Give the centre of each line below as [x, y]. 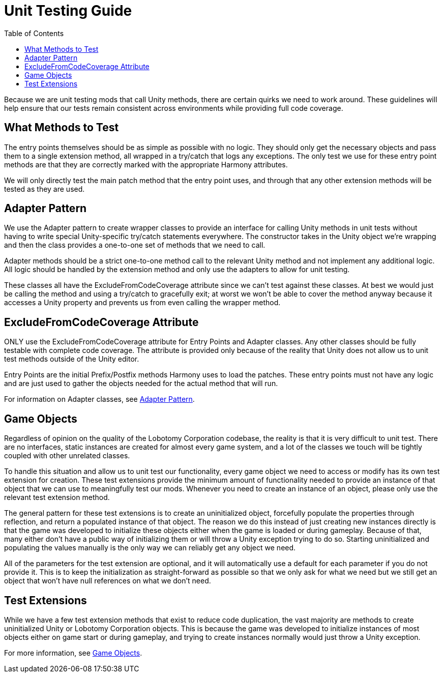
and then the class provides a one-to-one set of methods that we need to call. [135, 245]
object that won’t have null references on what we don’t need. [108, 581]
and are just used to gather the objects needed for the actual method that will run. [141, 384]
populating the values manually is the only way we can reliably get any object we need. [150, 548]
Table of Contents [34, 33]
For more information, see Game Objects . [73, 653]
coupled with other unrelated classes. [67, 456]
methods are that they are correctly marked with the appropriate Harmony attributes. [146, 164]
